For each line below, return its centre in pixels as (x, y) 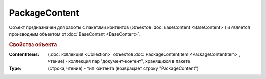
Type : (15, 68)
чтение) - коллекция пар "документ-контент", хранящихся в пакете (119, 61)
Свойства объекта (33, 44)
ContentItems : (24, 54)
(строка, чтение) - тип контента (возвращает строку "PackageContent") (123, 68)
